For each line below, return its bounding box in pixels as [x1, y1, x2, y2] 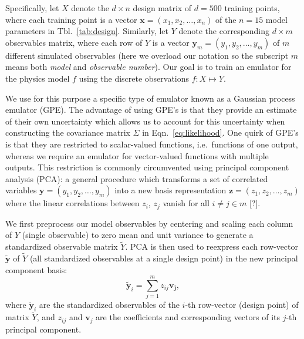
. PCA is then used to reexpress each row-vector [125, 240, 299, 253]
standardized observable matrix [5, 240, 118, 253]
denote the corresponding [178, 25, 270, 37]
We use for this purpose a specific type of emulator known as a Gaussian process [5, 92, 295, 104]
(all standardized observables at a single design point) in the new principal [29, 251, 298, 264]
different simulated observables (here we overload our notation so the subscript [5, 49, 289, 61]
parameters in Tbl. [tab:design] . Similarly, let [5, 25, 169, 37]
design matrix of [133, 2, 192, 14]
